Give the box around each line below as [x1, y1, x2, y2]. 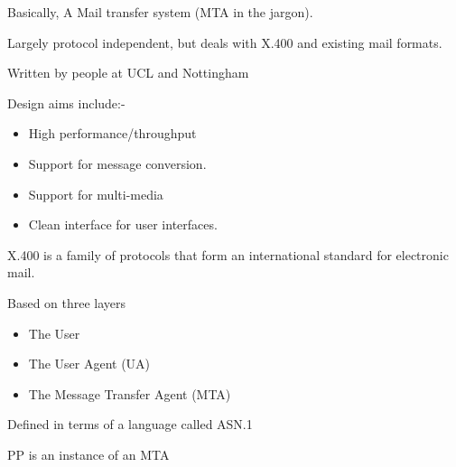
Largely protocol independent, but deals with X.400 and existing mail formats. [7, 33, 442, 51]
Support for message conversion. [28, 154, 207, 173]
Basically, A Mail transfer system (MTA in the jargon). [7, 3, 313, 21]
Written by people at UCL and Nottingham [7, 63, 249, 82]
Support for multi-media [28, 184, 163, 203]
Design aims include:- [7, 93, 126, 112]
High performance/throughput [28, 124, 197, 143]
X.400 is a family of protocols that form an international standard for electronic [7, 245, 449, 264]
